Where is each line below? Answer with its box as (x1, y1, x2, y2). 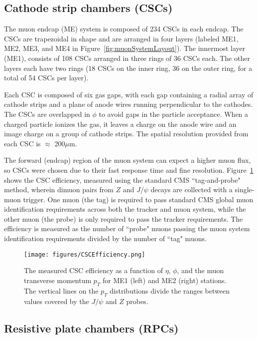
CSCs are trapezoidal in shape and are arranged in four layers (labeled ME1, (4, 33, 239, 43)
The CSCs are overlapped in (4, 108, 90, 119)
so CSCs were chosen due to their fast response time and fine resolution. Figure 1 (4, 164, 254, 175)
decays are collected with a (150, 184, 233, 195)
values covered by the (24, 296, 89, 306)
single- (235, 184, 255, 195)
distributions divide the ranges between (110, 285, 230, 296)
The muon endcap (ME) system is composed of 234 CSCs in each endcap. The (4, 23, 244, 34)
